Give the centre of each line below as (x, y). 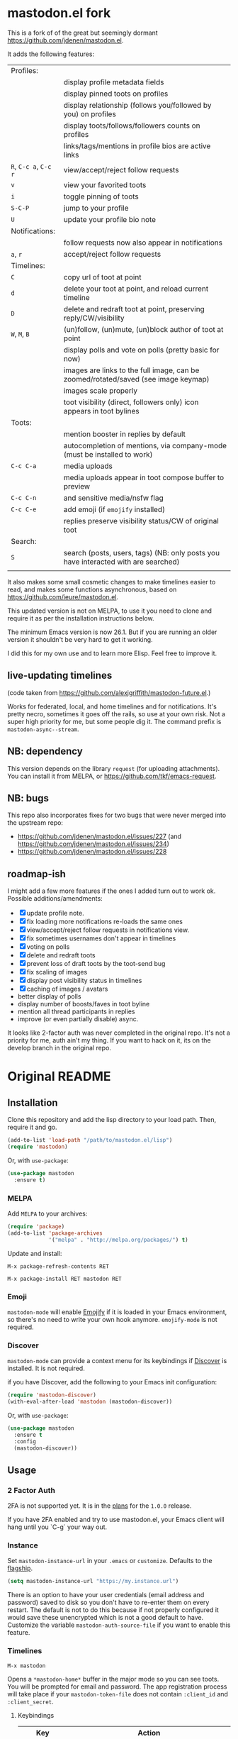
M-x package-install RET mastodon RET (64, 1279)
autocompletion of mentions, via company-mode (145, 445)
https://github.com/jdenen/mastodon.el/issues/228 (92, 852)
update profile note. (55, 913)
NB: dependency (45, 751)
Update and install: (35, 1253)
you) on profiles (90, 113)
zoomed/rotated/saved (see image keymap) (136, 379)
